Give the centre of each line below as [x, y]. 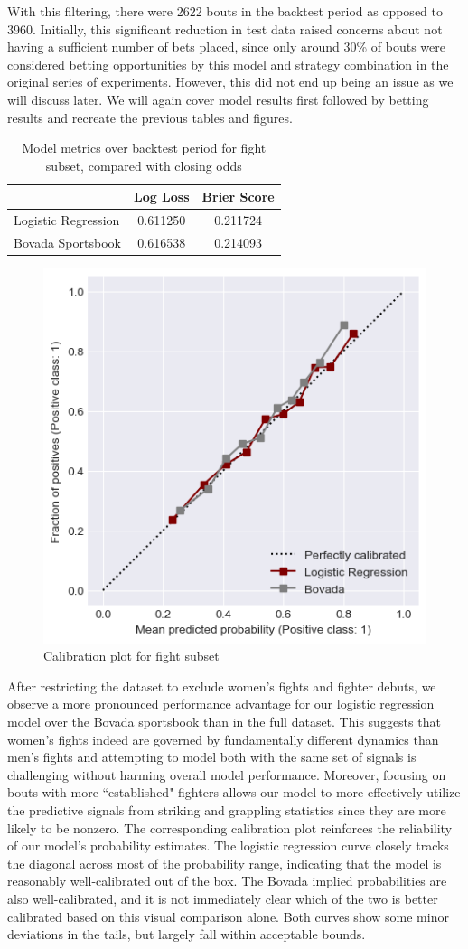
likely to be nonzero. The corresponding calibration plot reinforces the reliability [230, 827]
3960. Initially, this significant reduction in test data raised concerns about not [225, 28]
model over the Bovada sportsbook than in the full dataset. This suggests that [224, 722]
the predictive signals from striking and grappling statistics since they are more [227, 810]
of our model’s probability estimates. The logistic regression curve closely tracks [228, 846]
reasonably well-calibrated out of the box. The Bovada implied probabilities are [227, 881]
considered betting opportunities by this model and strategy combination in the [228, 64]
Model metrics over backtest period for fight [144, 148]
